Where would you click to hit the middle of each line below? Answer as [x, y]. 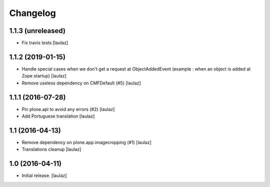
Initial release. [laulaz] [44, 175]
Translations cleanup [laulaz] [51, 149]
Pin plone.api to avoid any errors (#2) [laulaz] [68, 109]
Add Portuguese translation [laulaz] [58, 116]
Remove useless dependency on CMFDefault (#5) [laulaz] [81, 83]
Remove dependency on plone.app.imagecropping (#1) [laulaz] [87, 142]
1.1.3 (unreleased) [37, 31]
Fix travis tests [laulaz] [45, 43]
